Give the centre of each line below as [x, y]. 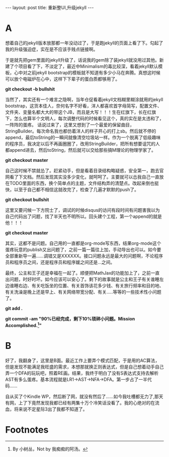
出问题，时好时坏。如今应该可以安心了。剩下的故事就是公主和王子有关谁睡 [82, 279]
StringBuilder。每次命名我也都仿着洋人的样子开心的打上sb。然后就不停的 [81, 131]
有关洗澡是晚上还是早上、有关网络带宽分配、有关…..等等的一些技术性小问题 [83, 292]
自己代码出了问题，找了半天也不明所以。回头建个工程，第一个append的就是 [84, 216]
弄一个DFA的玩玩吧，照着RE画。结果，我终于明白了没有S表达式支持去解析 [82, 373]
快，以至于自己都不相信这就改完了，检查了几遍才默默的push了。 [72, 189]
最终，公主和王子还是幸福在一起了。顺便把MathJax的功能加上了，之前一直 [82, 273]
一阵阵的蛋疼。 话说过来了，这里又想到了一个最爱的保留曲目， [70, 124]
